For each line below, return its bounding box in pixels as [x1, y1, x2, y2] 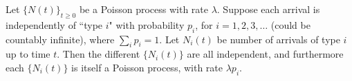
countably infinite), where [6, 32, 115, 46]
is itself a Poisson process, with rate [71, 60, 223, 74]
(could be [270, 17, 311, 32]
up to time [6, 47, 50, 61]
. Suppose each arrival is [216, 2, 320, 16]
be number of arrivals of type [216, 32, 340, 46]
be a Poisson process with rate [79, 2, 208, 16]
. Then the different [57, 47, 140, 61]
